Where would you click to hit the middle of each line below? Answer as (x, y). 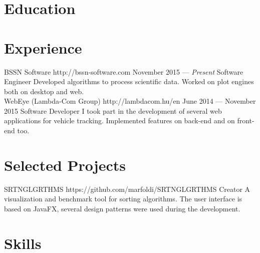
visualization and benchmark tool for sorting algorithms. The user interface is (123, 199)
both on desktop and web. (44, 91)
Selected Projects (65, 165)
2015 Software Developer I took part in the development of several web (113, 110)
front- (246, 120)
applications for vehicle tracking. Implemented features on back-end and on (119, 120)
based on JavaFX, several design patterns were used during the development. (122, 208)
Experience (43, 47)
